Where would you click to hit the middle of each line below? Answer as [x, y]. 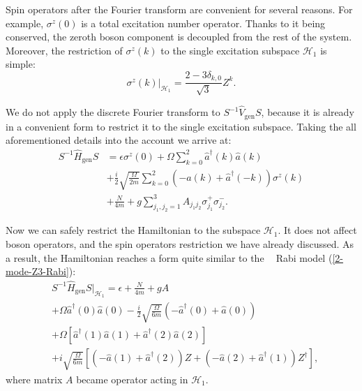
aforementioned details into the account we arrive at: [119, 140]
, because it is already [308, 112]
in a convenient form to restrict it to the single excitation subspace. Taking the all [181, 126]
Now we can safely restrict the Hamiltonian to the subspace [133, 230]
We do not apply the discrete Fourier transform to [113, 112]
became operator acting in [132, 379]
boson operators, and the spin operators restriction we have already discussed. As [180, 243]
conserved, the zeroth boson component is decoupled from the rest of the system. [179, 37]
